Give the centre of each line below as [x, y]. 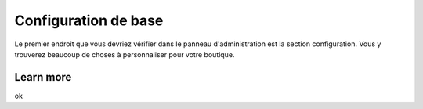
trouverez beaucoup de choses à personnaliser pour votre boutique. [125, 54]
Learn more [43, 77]
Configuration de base [89, 20]
